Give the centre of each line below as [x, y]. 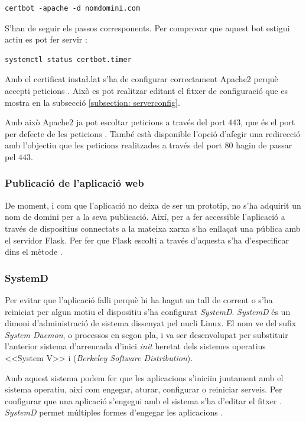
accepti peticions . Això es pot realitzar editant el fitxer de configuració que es [147, 90]
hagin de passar [264, 145]
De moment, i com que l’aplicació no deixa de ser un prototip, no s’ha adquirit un [153, 205]
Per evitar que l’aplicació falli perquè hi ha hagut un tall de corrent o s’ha [139, 299]
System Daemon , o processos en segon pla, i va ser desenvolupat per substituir [147, 334]
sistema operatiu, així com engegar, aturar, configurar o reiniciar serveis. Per [144, 389]
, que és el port [268, 122]
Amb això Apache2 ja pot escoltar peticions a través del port [115, 122]
